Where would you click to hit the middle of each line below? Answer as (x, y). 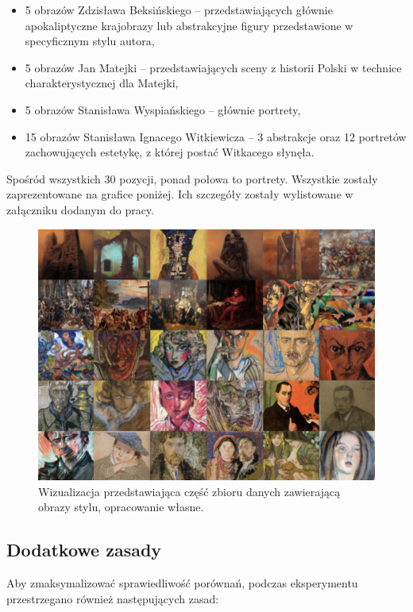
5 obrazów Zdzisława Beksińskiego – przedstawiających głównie (179, 10)
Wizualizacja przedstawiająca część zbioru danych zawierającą (189, 491)
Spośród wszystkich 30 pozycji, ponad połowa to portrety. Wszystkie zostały (192, 178)
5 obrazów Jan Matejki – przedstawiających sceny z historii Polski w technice (213, 67)
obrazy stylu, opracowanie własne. (121, 507)
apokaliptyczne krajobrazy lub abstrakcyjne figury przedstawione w (189, 25)
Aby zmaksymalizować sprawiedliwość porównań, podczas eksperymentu (182, 583)
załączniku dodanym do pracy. (80, 209)
